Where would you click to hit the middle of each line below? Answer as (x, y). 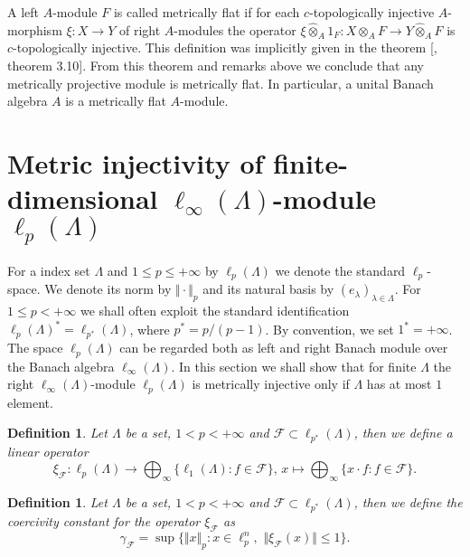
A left (23, 12)
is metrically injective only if (271, 384)
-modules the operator (235, 29)
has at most (399, 384)
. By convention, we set (329, 329)
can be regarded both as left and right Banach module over (284, 348)
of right (140, 29)
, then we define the (408, 501)
